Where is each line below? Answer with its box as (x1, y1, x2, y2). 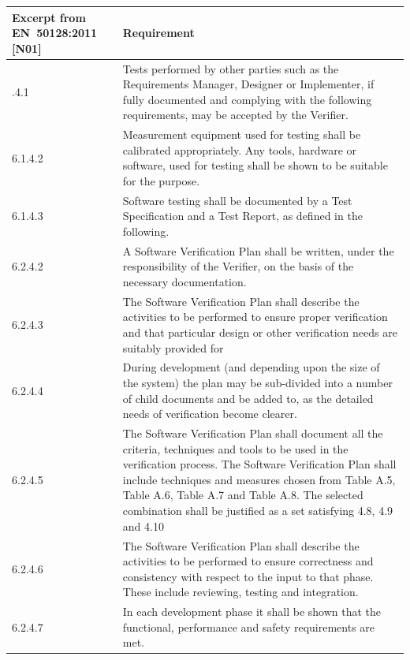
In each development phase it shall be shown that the (122, 603, 382, 620)
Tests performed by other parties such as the (122, 60, 339, 76)
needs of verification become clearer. (122, 405, 297, 422)
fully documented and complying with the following (122, 91, 372, 107)
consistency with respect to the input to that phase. (122, 568, 374, 584)
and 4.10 (122, 517, 164, 534)
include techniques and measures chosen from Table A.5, (122, 471, 396, 487)
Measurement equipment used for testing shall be (122, 126, 361, 143)
